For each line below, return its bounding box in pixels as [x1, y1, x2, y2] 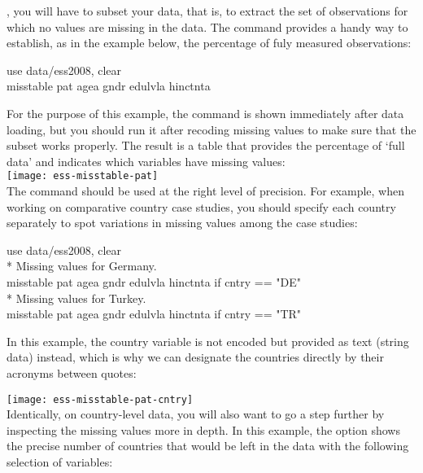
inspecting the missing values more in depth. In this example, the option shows [7, 421, 400, 438]
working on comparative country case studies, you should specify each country [7, 198, 396, 215]
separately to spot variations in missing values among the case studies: [7, 214, 358, 231]
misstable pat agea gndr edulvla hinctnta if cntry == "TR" [7, 305, 302, 322]
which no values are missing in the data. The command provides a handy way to [7, 18, 408, 35]
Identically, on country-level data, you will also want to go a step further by [7, 405, 385, 423]
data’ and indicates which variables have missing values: [7, 152, 286, 169]
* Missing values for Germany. [7, 257, 157, 274]
